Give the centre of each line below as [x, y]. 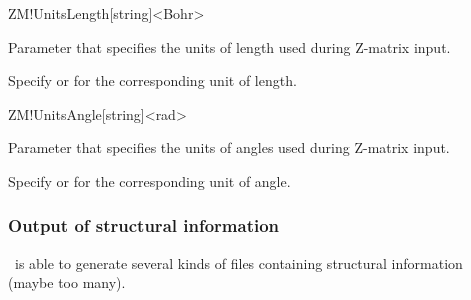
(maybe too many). [67, 282]
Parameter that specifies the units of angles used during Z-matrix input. [229, 147]
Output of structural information [144, 225]
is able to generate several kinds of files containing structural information [238, 262]
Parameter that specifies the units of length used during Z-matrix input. [229, 46]
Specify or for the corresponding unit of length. [152, 80]
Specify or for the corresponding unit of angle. [149, 180]
